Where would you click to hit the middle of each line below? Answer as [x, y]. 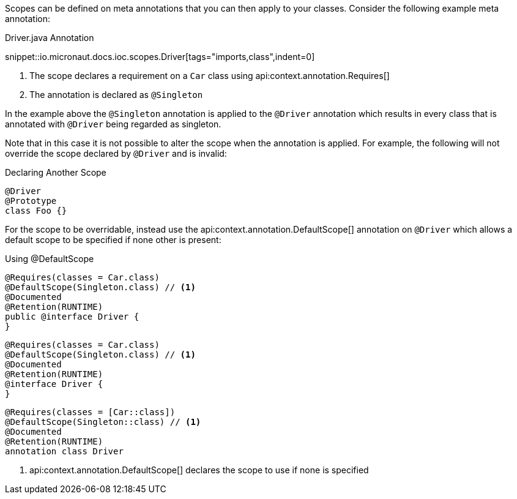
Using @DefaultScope [50, 259]
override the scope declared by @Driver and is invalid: [116, 153]
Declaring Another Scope [56, 172]
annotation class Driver [64, 451]
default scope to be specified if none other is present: [113, 240]
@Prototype [31, 201]
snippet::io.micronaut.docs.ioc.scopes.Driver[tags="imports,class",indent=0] [160, 57]
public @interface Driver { [72, 317]
